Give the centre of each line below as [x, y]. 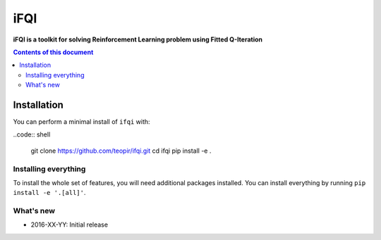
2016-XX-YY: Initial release [69, 225]
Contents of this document [53, 52]
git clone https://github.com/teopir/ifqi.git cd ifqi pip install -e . [121, 151]
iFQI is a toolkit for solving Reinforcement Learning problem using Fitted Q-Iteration [138, 39]
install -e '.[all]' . [49, 193]
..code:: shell [32, 134]
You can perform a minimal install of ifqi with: [82, 122]
